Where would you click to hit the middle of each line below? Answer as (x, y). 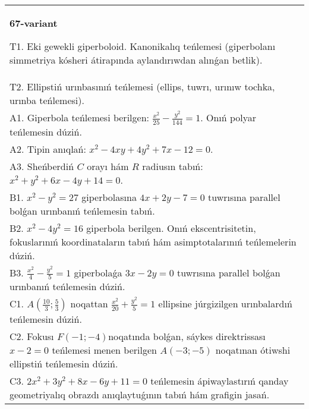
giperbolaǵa (98, 272)
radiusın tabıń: (173, 166)
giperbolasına (109, 197)
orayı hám (108, 166)
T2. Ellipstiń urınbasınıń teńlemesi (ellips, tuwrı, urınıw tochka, (142, 86)
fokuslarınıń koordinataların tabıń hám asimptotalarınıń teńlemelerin (153, 241)
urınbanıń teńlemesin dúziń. (67, 287)
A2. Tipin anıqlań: (48, 149)
